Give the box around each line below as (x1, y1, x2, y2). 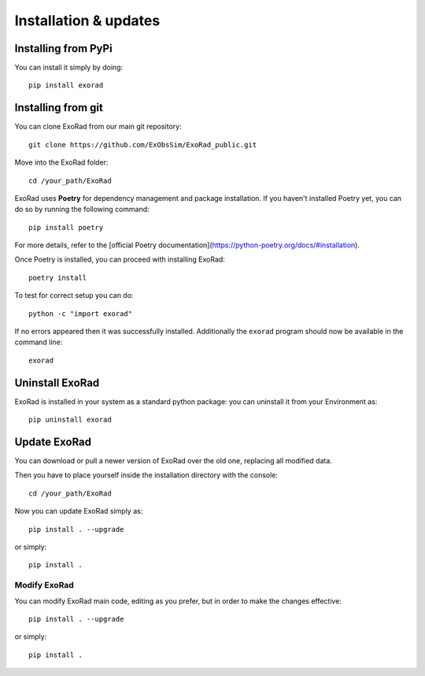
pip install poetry (28, 223, 104, 232)
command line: (14, 337, 63, 347)
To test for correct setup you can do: (14, 291, 134, 300)
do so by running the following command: (14, 205, 150, 214)
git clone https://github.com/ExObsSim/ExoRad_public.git (28, 140, 257, 149)
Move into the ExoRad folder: (14, 158, 109, 167)
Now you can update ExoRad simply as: (14, 507, 143, 516)
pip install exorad (28, 81, 104, 90)
